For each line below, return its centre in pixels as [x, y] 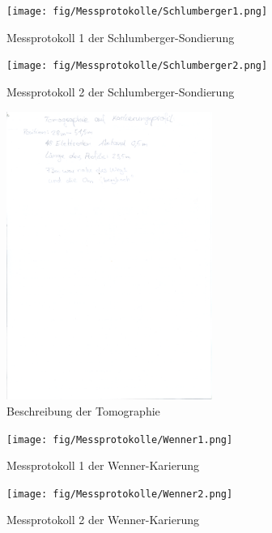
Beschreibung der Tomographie [83, 410]
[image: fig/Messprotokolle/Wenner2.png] [120, 494]
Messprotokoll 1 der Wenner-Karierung [103, 465]
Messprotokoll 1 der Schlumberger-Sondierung [121, 37]
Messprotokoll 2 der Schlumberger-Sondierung [121, 91]
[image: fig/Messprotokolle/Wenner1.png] [120, 439]
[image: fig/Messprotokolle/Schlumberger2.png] [137, 66]
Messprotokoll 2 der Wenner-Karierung [103, 520]
